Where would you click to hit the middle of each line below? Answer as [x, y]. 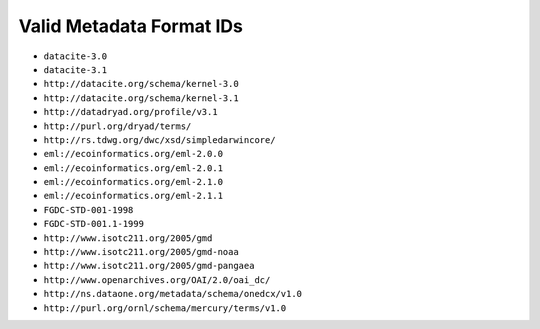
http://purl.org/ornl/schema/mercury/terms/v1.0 [165, 308]
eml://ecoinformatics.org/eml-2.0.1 [133, 168]
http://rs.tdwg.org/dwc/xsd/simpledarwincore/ [159, 139]
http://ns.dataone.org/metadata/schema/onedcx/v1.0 [173, 294]
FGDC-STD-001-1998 [88, 209]
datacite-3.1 [75, 69]
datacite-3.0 [75, 56]
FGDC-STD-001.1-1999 [94, 224]
